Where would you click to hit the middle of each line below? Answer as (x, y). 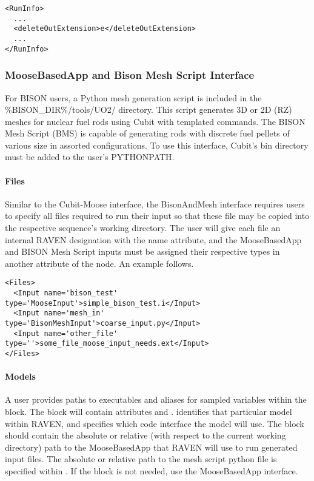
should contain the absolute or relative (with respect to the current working (145, 435)
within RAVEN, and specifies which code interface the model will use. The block (155, 423)
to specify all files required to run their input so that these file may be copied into (157, 216)
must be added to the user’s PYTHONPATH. (90, 157)
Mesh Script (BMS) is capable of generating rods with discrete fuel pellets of (147, 133)
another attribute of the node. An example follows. (99, 263)
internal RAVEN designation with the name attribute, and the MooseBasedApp (153, 239)
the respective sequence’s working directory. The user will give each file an (143, 228)
